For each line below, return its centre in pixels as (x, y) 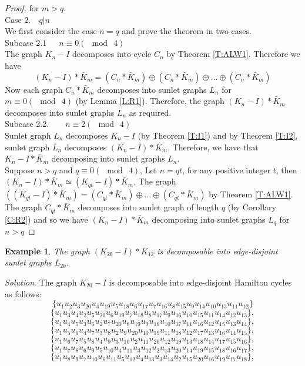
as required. (150, 112)
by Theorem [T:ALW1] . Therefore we (233, 54)
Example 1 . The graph (47, 251)
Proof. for (22, 8)
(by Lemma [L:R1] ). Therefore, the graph (150, 101)
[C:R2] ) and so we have (46, 219)
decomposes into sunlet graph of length (148, 207)
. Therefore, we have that (213, 147)
